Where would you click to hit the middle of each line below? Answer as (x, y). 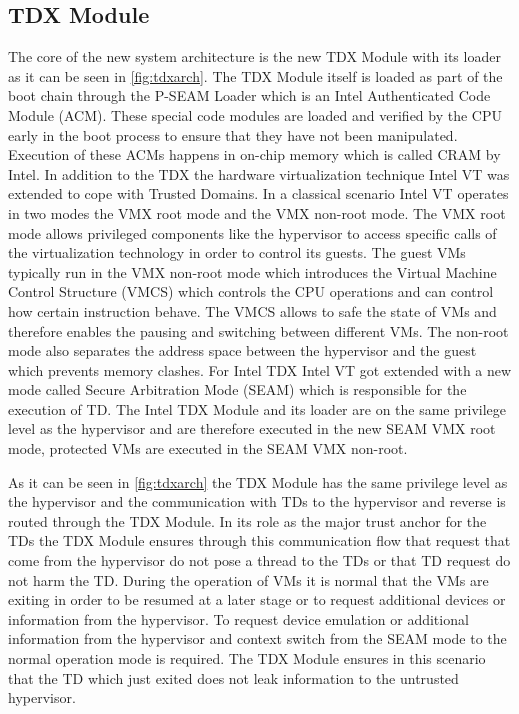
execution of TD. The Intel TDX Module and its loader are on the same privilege (257, 408)
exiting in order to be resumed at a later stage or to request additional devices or (257, 599)
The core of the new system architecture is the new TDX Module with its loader (254, 56)
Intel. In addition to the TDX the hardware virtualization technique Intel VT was (259, 173)
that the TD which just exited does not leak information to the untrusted (233, 677)
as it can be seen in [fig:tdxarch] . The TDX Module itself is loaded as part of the (255, 75)
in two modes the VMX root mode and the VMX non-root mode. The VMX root (257, 212)
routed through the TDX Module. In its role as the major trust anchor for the (247, 520)
